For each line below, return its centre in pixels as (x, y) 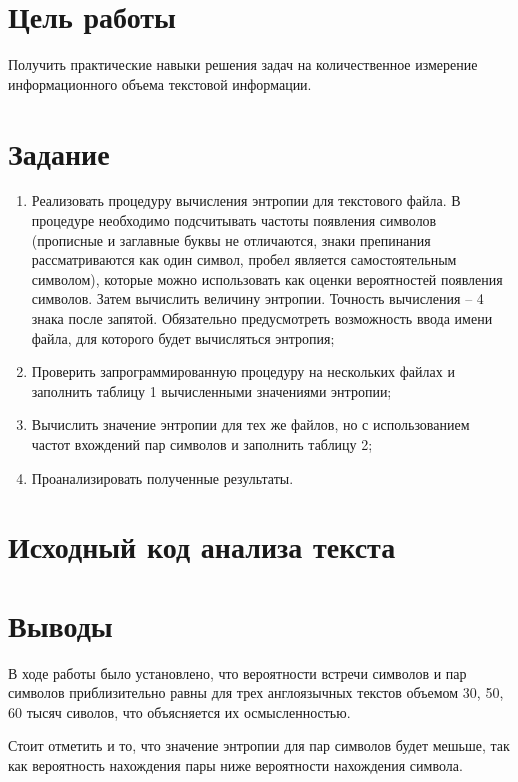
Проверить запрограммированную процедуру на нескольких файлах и (243, 371)
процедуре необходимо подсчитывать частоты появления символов (234, 220)
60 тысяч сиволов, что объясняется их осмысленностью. (179, 711)
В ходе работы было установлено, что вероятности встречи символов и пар (237, 672)
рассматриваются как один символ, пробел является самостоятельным (244, 259)
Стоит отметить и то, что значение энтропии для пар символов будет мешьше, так (259, 745)
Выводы (60, 624)
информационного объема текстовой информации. (160, 83)
